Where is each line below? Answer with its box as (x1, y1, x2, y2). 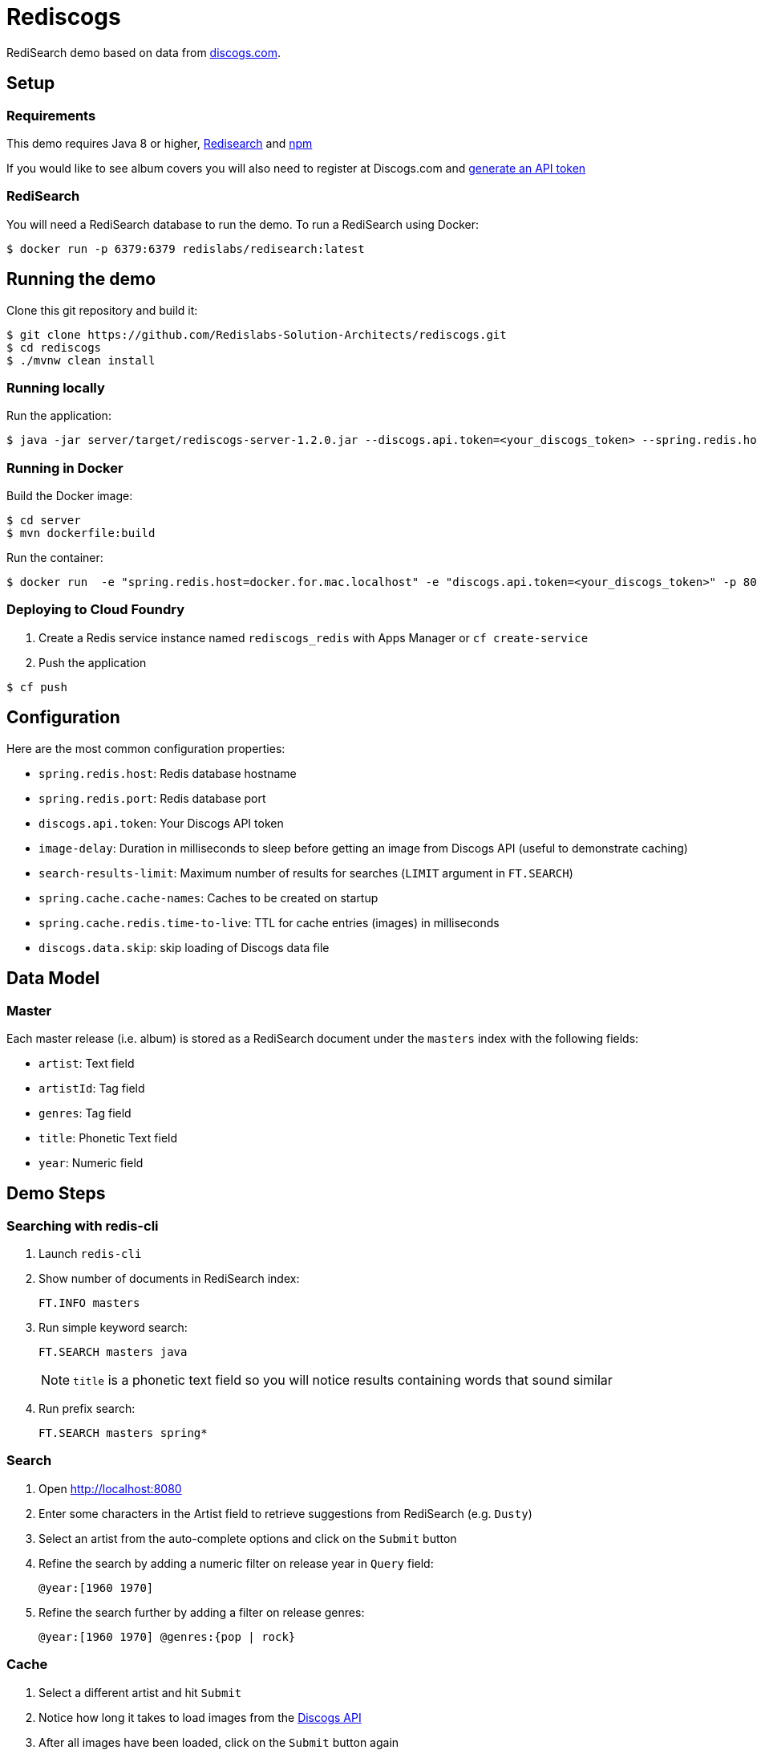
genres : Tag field (38, 1105, 132, 1120)
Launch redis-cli (38, 1247, 142, 1261)
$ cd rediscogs (6, 340, 102, 354)
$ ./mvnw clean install (6, 353, 156, 367)
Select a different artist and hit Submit (38, 1685, 242, 1699)
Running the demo (6, 269, 156, 290)
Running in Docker (6, 459, 123, 476)
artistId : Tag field (38, 1081, 145, 1095)
